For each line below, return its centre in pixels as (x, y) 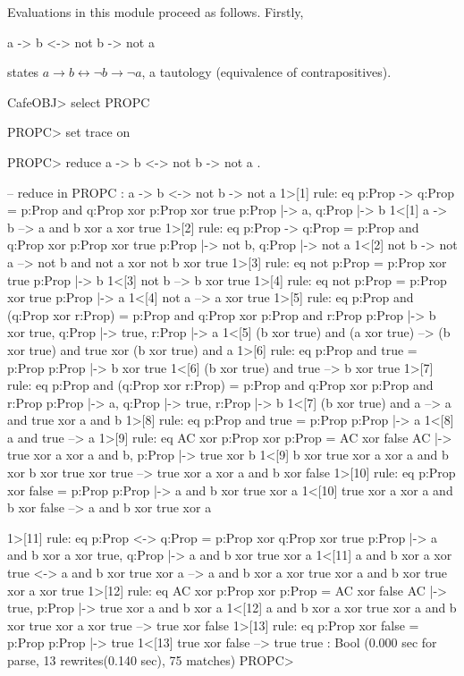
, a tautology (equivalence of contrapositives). (266, 72)
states (23, 72)
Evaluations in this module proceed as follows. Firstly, (156, 12)
